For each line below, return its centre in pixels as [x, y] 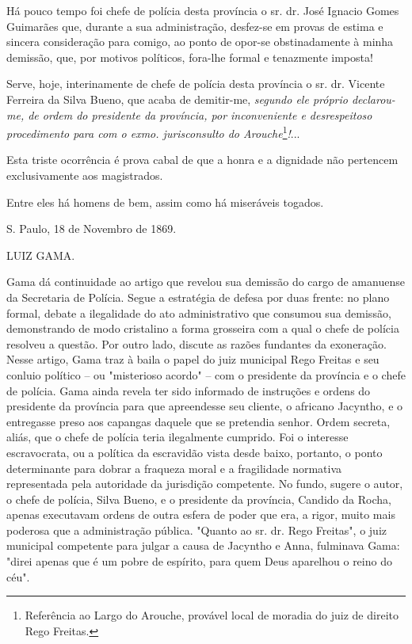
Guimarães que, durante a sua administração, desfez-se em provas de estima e [195, 26]
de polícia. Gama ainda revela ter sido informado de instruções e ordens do [189, 390]
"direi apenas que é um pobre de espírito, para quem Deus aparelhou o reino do [199, 561]
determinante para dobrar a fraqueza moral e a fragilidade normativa [174, 468]
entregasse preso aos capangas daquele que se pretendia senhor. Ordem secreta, [198, 421]
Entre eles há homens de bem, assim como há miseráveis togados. [165, 202]
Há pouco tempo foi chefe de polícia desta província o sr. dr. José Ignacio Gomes [203, 10]
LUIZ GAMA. [41, 255]
